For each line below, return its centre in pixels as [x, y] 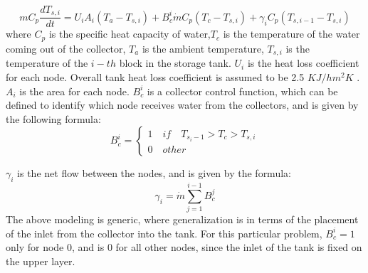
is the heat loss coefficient [303, 63]
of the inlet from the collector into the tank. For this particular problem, [164, 233]
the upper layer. [41, 261]
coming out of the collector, [66, 48]
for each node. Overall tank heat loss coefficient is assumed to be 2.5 [155, 76]
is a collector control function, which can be [242, 91]
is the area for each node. [74, 91]
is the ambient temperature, [203, 48]
